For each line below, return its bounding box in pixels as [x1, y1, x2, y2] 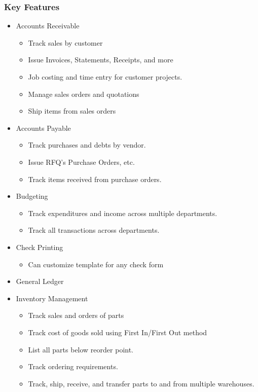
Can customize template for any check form [28, 259, 164, 269]
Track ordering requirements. [28, 361, 118, 372]
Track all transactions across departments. [28, 225, 160, 235]
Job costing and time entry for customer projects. [28, 72, 182, 82]
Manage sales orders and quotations [28, 88, 139, 99]
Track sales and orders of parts [28, 310, 124, 320]
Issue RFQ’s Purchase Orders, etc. [28, 156, 135, 167]
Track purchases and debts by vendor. [28, 139, 146, 150]
